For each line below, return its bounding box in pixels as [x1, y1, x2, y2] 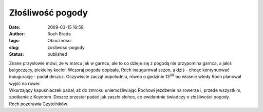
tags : [9, 38, 20, 44]
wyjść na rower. [9, 80, 41, 86]
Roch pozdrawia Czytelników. [9, 101, 68, 107]
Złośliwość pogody [9, 7, 88, 18]
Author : [9, 31, 25, 36]
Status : [9, 51, 24, 57]
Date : [9, 24, 20, 30]
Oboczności [47, 38, 72, 44]
